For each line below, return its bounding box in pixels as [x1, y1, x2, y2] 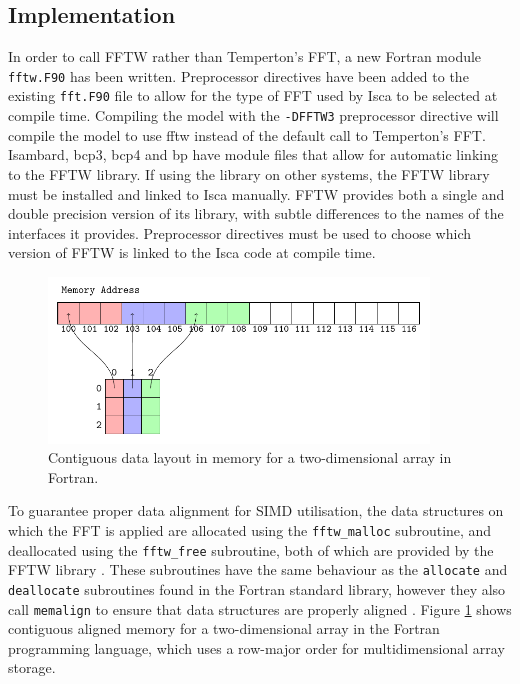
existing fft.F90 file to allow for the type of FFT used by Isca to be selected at [8, 85, 498, 106]
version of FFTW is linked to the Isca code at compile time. [8, 242, 376, 263]
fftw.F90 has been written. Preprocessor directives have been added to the [8, 65, 469, 86]
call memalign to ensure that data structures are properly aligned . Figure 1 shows [8, 598, 512, 619]
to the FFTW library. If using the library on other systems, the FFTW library [8, 163, 490, 184]
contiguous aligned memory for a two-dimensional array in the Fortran [8, 618, 440, 639]
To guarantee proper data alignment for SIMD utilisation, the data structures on [8, 500, 504, 521]
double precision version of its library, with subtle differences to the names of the [8, 203, 504, 224]
